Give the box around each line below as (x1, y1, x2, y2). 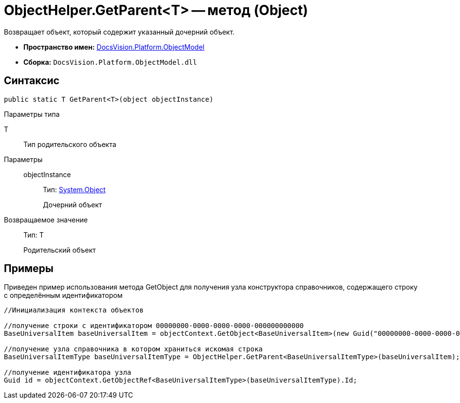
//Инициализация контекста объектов (4, 306, 144, 314)
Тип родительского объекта (23, 140, 116, 148)
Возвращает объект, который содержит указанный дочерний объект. (4, 27, 235, 36)
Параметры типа (4, 110, 60, 118)
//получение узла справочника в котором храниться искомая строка (4, 345, 263, 353)
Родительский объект (23, 245, 96, 254)
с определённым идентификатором (4, 291, 123, 300)
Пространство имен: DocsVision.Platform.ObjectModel (23, 42, 205, 51)
